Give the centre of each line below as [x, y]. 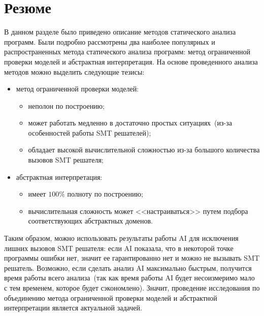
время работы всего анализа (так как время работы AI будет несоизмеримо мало [129, 278]
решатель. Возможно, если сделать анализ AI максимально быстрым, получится [128, 267]
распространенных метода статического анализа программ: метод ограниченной [127, 52]
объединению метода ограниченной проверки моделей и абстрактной [111, 297]
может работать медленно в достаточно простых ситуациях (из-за [130, 123]
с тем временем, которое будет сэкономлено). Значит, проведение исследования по [132, 288]
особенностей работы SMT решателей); [90, 132]
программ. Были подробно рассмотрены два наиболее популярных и [110, 41]
